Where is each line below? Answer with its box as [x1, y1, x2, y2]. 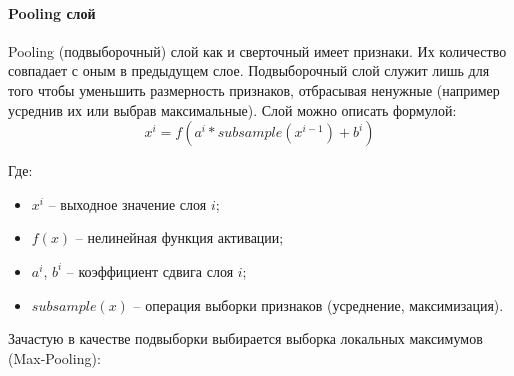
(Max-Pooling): [8, 347, 101, 368]
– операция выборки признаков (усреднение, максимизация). [133, 294, 504, 315]
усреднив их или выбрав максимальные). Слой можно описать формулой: [8, 99, 457, 120]
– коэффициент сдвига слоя [66, 260, 234, 281]
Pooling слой [8, 2, 96, 23]
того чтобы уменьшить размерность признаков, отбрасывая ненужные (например [8, 79, 500, 100]
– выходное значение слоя [48, 193, 207, 214]
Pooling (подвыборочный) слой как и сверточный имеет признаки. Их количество [8, 40, 507, 61]
